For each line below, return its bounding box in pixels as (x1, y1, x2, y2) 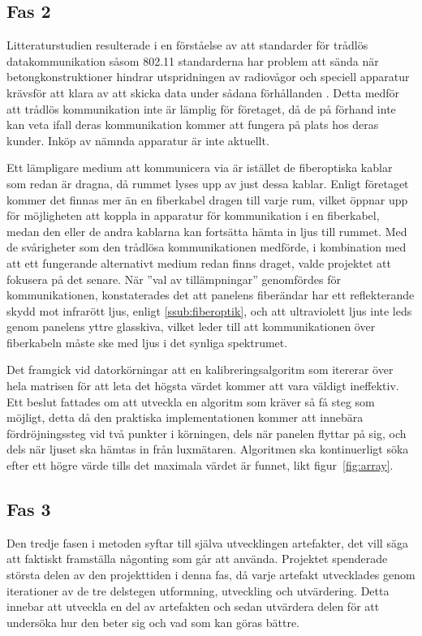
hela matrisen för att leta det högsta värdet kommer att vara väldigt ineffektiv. (6, 377, 399, 394)
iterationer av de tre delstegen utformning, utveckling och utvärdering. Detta (6, 582, 390, 599)
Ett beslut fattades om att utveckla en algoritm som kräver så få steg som (6, 393, 375, 410)
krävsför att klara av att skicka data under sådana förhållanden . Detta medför (6, 84, 400, 101)
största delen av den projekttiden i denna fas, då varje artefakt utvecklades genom (6, 566, 416, 583)
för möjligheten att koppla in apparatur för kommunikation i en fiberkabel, (6, 207, 380, 224)
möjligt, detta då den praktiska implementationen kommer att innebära (6, 409, 364, 426)
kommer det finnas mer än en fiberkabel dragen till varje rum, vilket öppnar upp (6, 191, 408, 208)
